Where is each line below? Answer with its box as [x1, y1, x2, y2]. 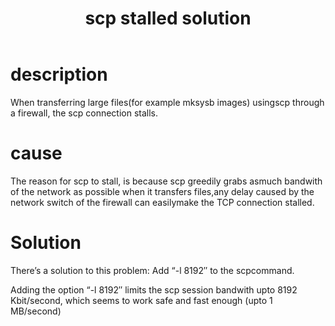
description [10, 63, 108, 86]
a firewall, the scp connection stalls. [10, 107, 159, 119]
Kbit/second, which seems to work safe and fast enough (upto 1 [10, 294, 273, 306]
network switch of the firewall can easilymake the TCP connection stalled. [10, 196, 315, 208]
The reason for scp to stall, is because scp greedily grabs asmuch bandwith [10, 175, 323, 187]
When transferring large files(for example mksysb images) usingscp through [10, 96, 325, 108]
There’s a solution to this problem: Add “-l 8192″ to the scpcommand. [10, 264, 295, 276]
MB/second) [10, 305, 62, 317]
